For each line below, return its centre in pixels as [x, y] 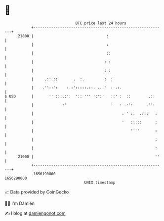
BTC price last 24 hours [101, 23]
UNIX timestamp [100, 182]
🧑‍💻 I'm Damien [20, 203]
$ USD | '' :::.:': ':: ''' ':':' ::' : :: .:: [80, 96]
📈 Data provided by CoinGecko [37, 192]
